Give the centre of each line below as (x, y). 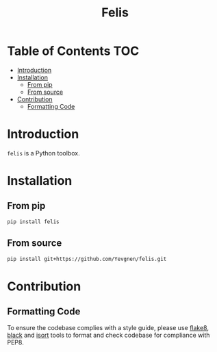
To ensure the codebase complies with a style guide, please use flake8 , (108, 328)
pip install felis (33, 222)
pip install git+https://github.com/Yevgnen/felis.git (87, 259)
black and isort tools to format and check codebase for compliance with (108, 335)
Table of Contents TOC (73, 51)
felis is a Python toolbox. (43, 153)
